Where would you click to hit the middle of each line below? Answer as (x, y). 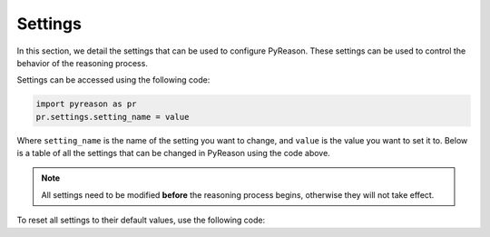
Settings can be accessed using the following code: (113, 80)
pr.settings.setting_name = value (113, 117)
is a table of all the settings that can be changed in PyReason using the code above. (173, 153)
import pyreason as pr (86, 104)
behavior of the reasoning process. (83, 63)
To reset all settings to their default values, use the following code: (141, 220)
